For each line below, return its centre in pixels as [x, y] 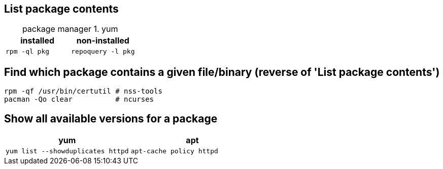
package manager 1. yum [70, 29]
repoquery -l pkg [103, 52]
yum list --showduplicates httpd [67, 151]
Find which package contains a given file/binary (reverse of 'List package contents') [222, 72]
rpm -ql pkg [28, 52]
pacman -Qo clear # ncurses [79, 99]
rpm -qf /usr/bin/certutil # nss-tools [83, 91]
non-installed [103, 41]
